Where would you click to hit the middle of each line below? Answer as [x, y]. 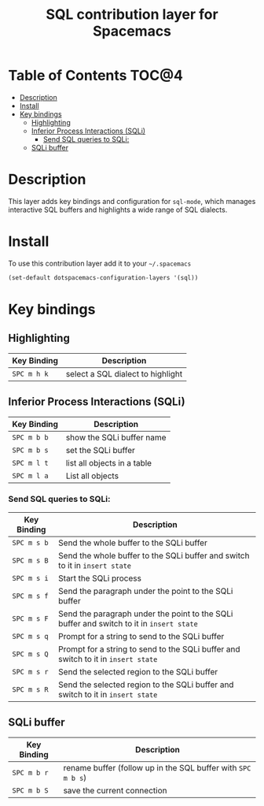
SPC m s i [30, 578]
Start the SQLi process [100, 578]
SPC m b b [30, 437]
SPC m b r [30, 773]
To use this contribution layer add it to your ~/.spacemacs [100, 263]
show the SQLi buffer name [116, 437]
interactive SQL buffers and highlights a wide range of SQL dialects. [118, 210]
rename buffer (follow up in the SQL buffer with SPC [157, 767]
